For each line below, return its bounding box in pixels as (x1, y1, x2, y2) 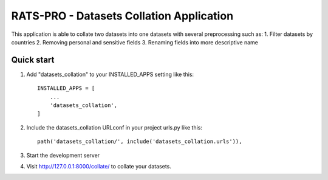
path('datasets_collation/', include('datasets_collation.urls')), (37, 138, 242, 145)
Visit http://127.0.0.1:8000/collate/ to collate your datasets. (26, 162, 171, 170)
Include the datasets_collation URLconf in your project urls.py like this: (26, 123, 203, 131)
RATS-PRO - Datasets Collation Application (11, 9, 234, 22)
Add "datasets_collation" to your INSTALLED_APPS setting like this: (26, 71, 194, 78)
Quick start (11, 55, 55, 65)
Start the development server (26, 151, 100, 159)
